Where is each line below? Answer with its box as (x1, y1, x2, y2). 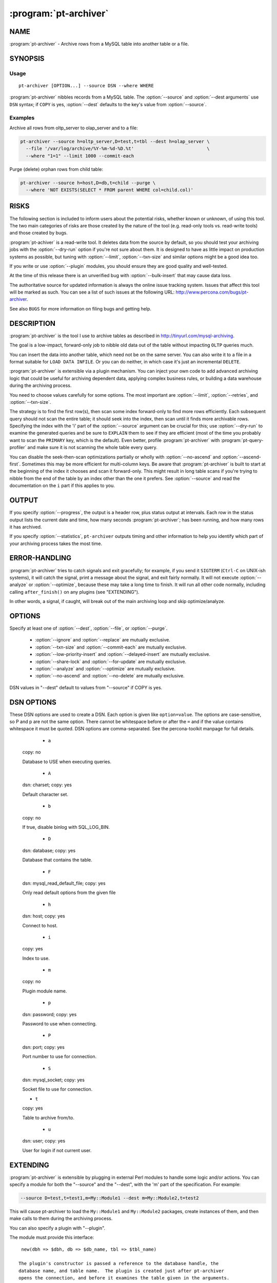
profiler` (9, 444, 27, 451)
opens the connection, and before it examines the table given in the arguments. (18, 1275, 230, 1281)
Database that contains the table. (22, 857, 92, 863)
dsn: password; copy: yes (22, 1011, 77, 1017)
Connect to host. (22, 922, 58, 928)
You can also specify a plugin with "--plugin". (9, 1224, 105, 1231)
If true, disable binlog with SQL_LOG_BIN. (22, 824, 110, 830)
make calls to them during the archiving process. (9, 1215, 113, 1221)
